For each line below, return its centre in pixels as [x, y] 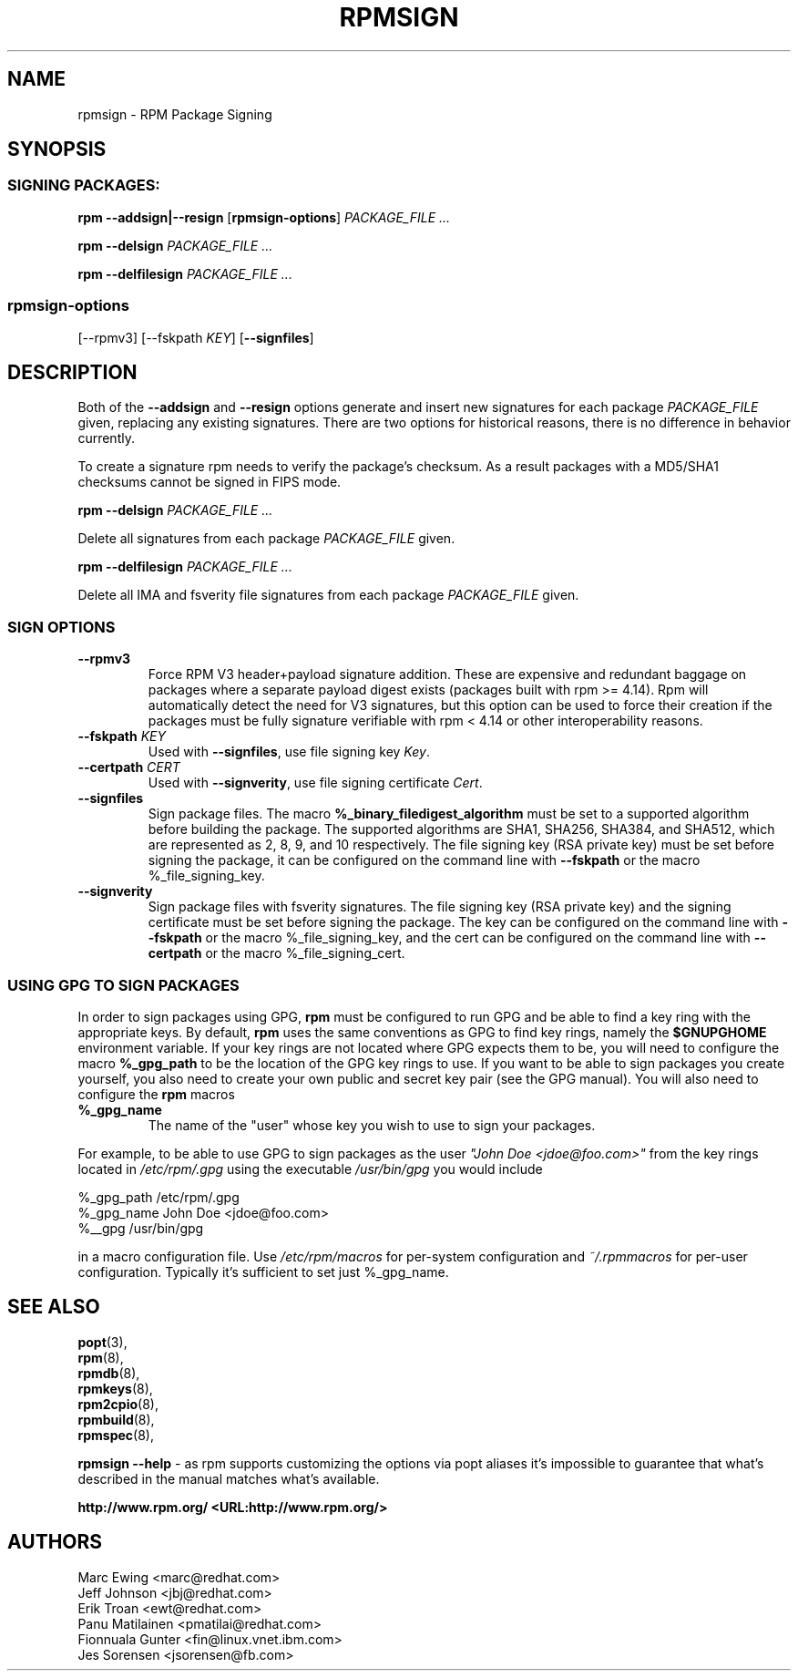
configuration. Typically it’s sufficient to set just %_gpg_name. [263, 1271]
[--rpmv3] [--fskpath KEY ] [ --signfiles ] [196, 337]
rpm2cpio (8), [118, 1404]
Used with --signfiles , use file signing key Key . [289, 752]
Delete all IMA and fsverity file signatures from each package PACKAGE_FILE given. [328, 595]
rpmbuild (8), [116, 1419]
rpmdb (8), [109, 1373]
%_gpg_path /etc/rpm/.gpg [159, 1197]
